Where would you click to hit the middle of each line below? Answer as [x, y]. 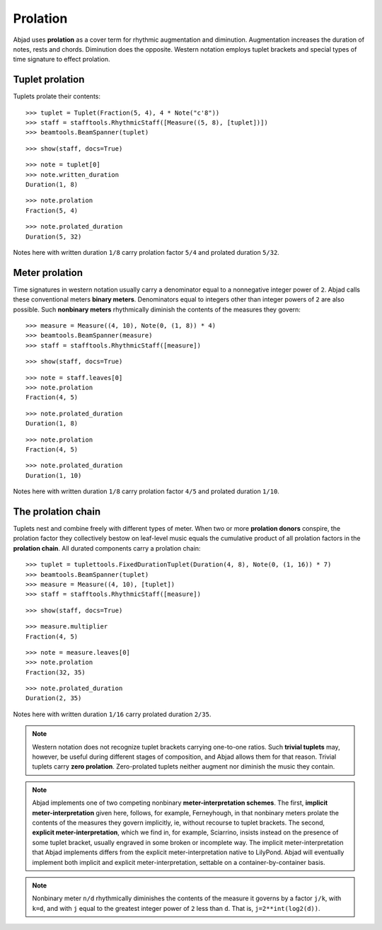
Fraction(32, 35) [56, 672]
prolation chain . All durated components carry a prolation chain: [107, 548]
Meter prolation [48, 272]
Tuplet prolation [49, 80]
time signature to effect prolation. [62, 59]
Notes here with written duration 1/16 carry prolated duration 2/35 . [112, 714]
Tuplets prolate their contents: [57, 96]
